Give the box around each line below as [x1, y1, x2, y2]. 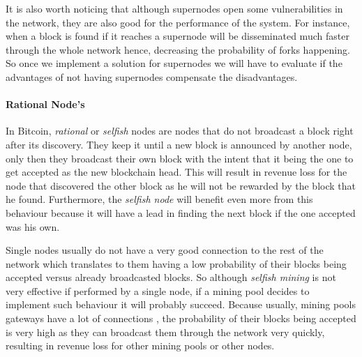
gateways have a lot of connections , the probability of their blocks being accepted [6, 311, 356, 326]
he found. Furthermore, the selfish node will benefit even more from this [6, 192, 313, 206]
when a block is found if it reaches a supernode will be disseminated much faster [6, 29, 349, 43]
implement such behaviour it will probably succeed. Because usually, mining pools [6, 297, 356, 312]
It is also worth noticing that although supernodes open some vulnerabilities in [6, 1, 343, 15]
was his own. [6, 219, 60, 234]
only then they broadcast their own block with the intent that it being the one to [6, 151, 354, 165]
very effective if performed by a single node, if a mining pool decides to [6, 283, 310, 298]
